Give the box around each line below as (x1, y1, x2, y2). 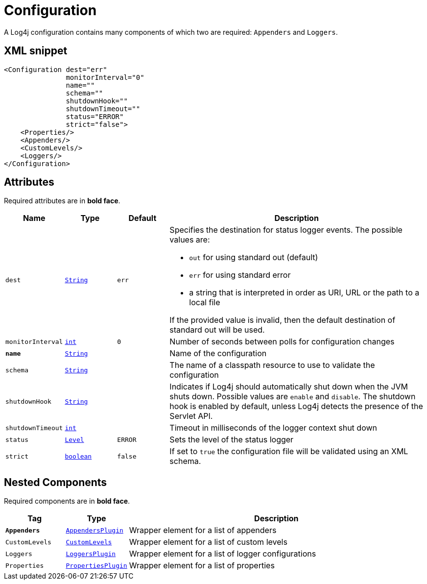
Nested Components (4, 476, 107, 488)
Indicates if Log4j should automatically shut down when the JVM (169, 382, 408, 392)
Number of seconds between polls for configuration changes (169, 337, 395, 347)
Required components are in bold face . (4, 497, 130, 506)
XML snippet (4, 45, 68, 57)
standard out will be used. (169, 325, 265, 335)
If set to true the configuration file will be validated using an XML (169, 446, 408, 457)
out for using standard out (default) (189, 252, 318, 263)
